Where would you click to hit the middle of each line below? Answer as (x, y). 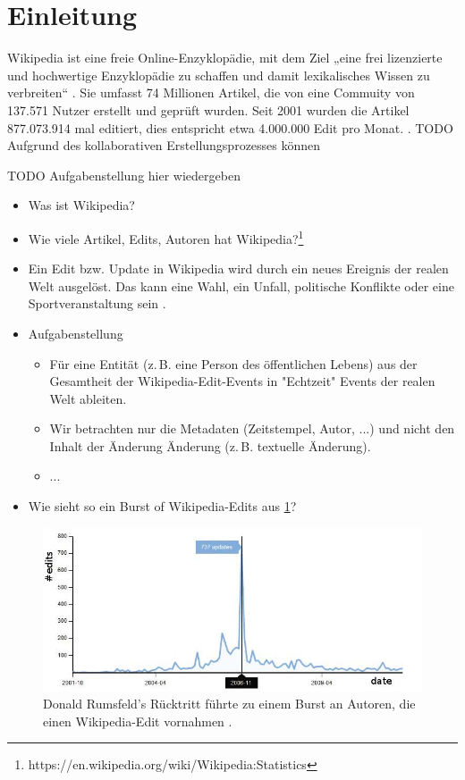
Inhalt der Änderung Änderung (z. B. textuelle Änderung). (210, 445)
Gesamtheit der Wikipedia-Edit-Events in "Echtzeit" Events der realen (242, 381)
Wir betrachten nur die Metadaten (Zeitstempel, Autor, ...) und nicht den (252, 428)
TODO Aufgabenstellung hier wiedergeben (124, 175)
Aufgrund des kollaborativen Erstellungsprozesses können (164, 145)
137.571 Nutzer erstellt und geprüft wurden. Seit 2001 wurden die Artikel (208, 109)
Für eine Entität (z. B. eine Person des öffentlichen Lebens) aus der (233, 363)
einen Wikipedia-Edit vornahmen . (138, 721)
